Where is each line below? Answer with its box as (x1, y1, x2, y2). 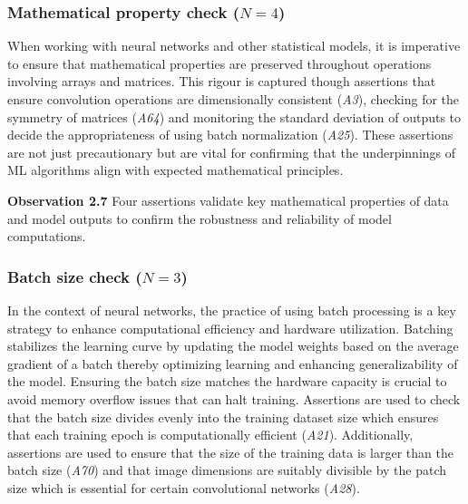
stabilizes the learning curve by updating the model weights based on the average (7, 336, 459, 355)
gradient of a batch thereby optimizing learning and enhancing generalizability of (7, 354, 458, 373)
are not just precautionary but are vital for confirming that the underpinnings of (7, 142, 456, 161)
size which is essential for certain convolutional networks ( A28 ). (7, 478, 360, 497)
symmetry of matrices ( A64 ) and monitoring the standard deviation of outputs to (7, 107, 462, 126)
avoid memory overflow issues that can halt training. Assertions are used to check (7, 389, 461, 408)
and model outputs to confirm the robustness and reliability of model (7, 208, 392, 228)
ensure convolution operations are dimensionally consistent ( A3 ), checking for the (7, 90, 460, 108)
